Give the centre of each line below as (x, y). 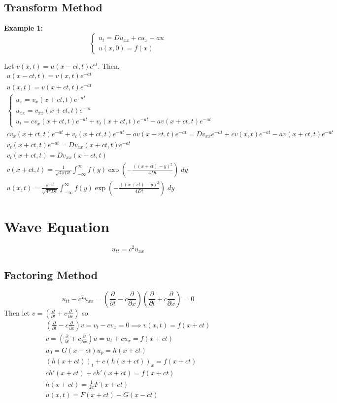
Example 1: (23, 28)
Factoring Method (51, 274)
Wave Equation (57, 226)
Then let (17, 312)
